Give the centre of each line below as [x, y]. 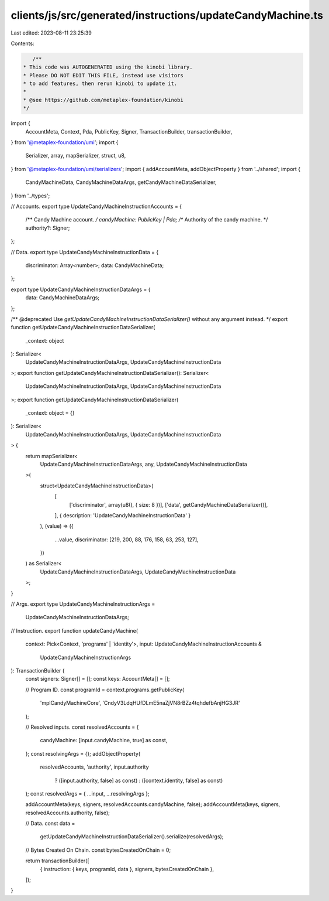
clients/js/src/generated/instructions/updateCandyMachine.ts [167, 15]
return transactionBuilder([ [58, 861]
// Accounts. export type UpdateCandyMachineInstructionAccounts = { [96, 206]
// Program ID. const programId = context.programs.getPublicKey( [105, 690]
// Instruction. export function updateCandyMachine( [75, 630]
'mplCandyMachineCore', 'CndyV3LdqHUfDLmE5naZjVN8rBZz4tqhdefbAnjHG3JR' [140, 703]
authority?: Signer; [48, 228]
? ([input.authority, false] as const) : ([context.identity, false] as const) [139, 780]
